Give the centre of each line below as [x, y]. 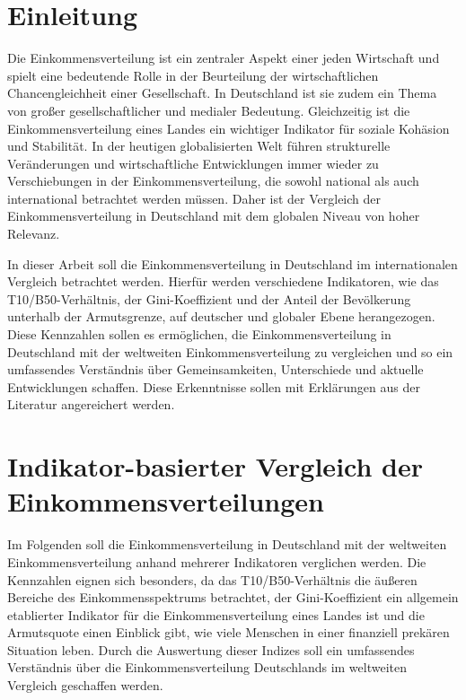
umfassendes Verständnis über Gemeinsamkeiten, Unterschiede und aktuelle [215, 369]
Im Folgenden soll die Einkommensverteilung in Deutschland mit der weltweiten [227, 544]
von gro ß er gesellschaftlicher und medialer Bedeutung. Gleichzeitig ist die [209, 110]
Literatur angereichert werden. [91, 404]
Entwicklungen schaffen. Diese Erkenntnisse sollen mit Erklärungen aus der [214, 386]
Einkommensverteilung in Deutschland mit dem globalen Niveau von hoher [214, 216]
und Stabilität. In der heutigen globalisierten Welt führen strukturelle [199, 146]
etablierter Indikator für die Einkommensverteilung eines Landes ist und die [216, 614]
